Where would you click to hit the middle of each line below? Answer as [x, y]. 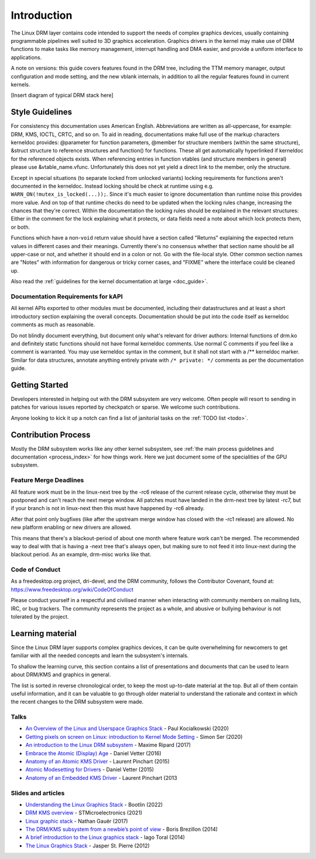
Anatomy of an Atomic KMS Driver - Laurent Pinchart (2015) [97, 761]
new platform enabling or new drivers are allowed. [71, 527]
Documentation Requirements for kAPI [67, 296]
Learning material [44, 633]
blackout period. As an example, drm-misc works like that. [81, 555]
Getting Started [39, 385]
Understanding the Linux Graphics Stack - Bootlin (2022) [94, 804]
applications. [26, 57]
